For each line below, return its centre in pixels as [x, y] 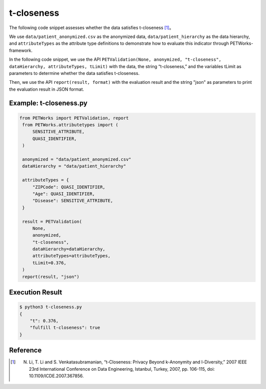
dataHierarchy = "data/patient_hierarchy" [74, 166]
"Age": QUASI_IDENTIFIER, [64, 194]
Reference [25, 350]
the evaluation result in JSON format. [47, 89]
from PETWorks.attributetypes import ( [70, 125]
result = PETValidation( [52, 221]
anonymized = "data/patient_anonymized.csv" [77, 159]
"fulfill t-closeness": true [65, 328]
